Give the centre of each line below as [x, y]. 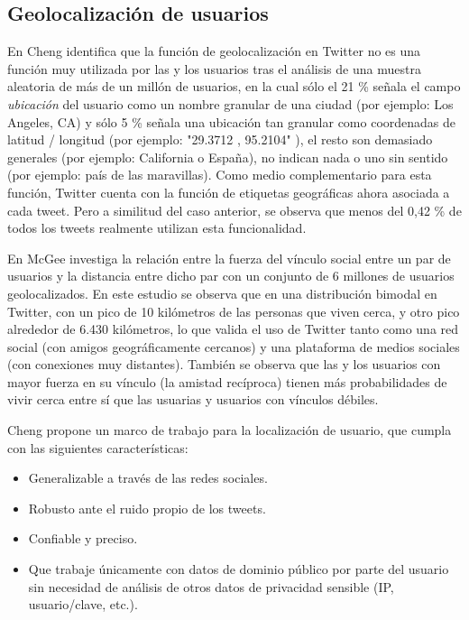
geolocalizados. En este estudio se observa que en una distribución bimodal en [222, 293]
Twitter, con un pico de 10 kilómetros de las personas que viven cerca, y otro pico [234, 311]
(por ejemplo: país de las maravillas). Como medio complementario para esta [220, 175]
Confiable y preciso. [83, 538]
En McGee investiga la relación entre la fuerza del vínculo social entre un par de [229, 258]
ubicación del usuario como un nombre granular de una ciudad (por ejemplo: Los [230, 103]
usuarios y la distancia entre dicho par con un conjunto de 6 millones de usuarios [231, 276]
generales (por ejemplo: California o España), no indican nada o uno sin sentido [228, 157]
